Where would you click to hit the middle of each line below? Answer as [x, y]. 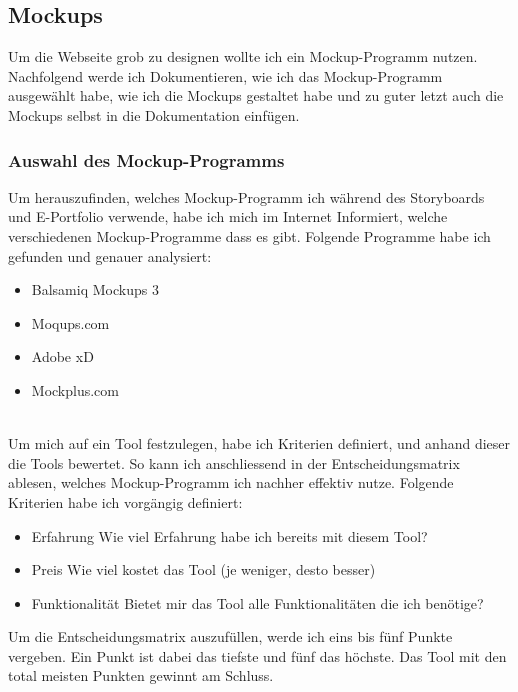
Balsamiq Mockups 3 [95, 289]
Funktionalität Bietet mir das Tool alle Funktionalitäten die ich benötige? [257, 602]
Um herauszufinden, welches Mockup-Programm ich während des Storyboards [246, 196]
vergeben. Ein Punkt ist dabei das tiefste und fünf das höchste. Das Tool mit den [257, 655]
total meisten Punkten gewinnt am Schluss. [141, 675]
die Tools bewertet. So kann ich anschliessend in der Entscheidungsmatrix [234, 462]
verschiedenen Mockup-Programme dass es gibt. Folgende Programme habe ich [249, 235]
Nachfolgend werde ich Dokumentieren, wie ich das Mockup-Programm [225, 75]
